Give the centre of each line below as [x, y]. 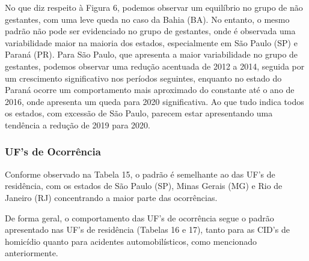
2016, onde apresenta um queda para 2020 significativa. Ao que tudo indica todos [154, 101]
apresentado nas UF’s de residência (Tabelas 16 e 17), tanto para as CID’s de [147, 229]
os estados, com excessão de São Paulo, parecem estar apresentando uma [139, 113]
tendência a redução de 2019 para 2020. [78, 124]
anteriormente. [32, 253]
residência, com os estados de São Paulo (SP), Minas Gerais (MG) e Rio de [144, 186]
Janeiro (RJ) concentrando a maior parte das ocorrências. [111, 197]
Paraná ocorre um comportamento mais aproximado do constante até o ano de [150, 90]
